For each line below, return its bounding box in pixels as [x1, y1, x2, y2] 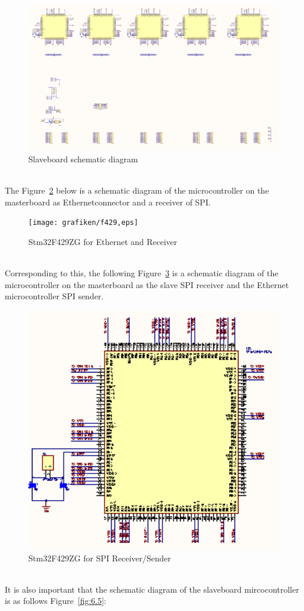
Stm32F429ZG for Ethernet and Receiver [28, 235, 178, 247]
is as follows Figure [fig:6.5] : [5, 594, 106, 607]
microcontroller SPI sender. [5, 290, 104, 302]
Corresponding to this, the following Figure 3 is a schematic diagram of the [5, 267, 279, 279]
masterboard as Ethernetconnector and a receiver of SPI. [5, 195, 211, 208]
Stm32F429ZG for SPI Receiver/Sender [28, 551, 171, 564]
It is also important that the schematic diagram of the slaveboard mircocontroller [5, 583, 299, 595]
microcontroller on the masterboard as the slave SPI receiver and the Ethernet [5, 278, 289, 290]
